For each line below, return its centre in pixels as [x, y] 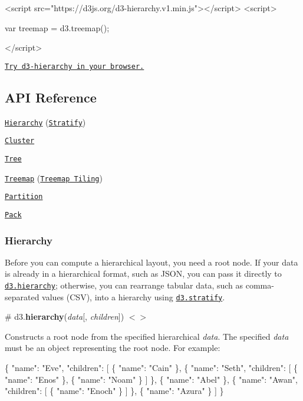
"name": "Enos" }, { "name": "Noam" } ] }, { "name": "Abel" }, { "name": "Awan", [151, 379]
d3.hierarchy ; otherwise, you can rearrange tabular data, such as [124, 285]
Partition [24, 197]
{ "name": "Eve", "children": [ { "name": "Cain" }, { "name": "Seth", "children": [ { [151, 368]
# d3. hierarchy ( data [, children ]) [65, 317]
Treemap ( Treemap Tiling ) [54, 178]
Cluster [20, 141]
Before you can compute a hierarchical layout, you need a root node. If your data [151, 262]
